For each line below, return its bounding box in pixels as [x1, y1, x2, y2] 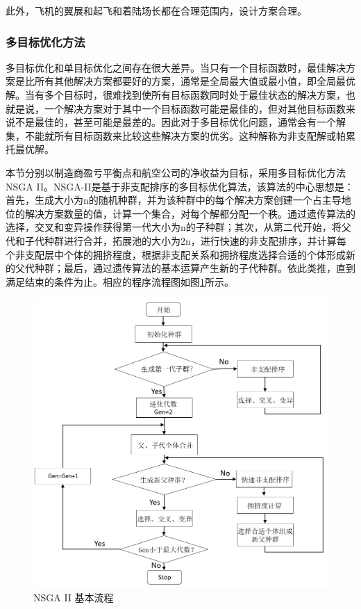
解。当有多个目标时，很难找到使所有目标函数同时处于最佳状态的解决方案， [6, 88, 346, 101]
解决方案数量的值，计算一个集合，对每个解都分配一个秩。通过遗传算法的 [24, 206, 355, 220]
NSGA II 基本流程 [33, 590, 114, 604]
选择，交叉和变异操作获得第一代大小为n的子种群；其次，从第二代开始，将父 [6, 220, 351, 234]
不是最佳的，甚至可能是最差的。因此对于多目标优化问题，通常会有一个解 [15, 115, 346, 129]
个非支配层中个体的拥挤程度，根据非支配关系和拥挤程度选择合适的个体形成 [6, 247, 346, 261]
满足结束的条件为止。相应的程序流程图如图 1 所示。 [6, 274, 234, 289]
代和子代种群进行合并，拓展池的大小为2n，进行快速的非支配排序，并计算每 [6, 233, 346, 247]
